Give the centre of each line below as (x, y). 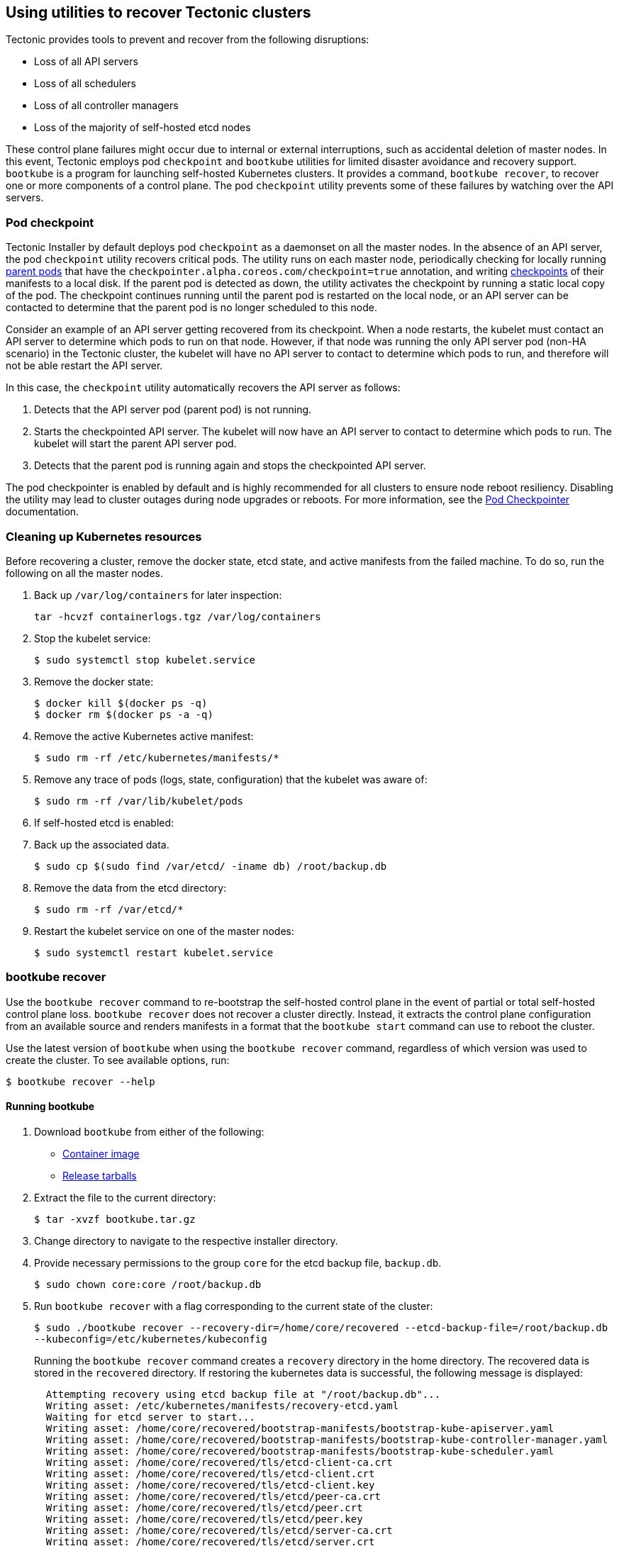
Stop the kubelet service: (93, 638)
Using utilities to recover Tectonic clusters (158, 12)
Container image (101, 1153)
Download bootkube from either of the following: (149, 1131)
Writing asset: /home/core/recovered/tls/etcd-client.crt (210, 1473)
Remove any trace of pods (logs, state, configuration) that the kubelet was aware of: (231, 779)
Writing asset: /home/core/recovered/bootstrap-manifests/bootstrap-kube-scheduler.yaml (300, 1451)
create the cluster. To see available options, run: (118, 1060)
